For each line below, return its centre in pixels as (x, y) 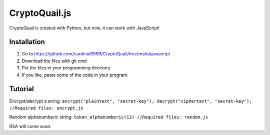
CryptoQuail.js (40, 13)
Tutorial (22, 89)
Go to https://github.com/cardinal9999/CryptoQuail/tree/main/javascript (96, 54)
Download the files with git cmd (54, 61)
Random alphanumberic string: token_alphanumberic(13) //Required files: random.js (109, 117)
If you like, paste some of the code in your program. (75, 75)
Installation (27, 42)
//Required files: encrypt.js (46, 108)
